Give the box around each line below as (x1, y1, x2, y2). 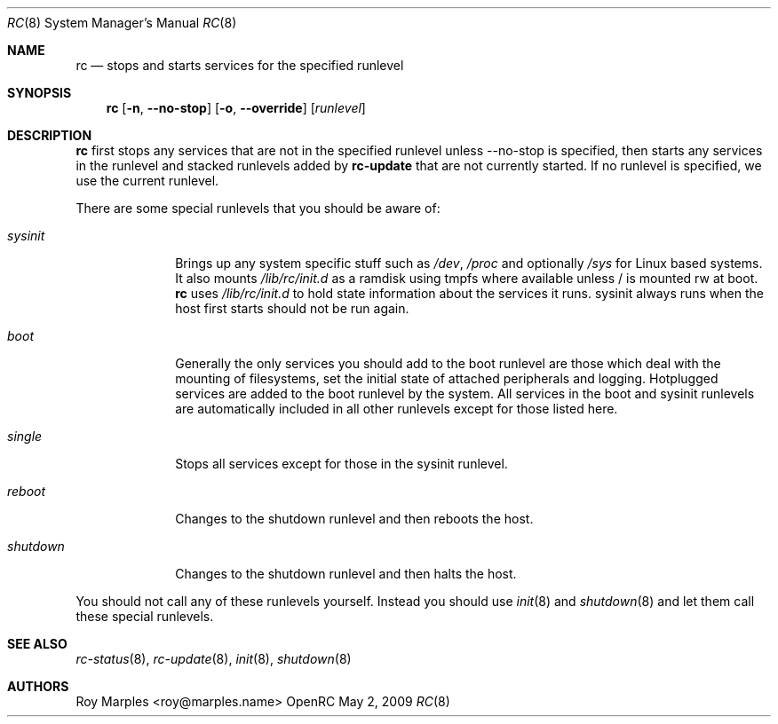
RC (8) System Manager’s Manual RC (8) (7, 15, 237, 30)
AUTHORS (7, 679, 69, 694)
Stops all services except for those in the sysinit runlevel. (175, 456, 508, 471)
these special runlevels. (75, 609, 214, 624)
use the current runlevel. (75, 173, 219, 188)
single (7, 429, 43, 444)
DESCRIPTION (7, 128, 92, 143)
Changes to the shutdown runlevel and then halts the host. (175, 566, 517, 581)
